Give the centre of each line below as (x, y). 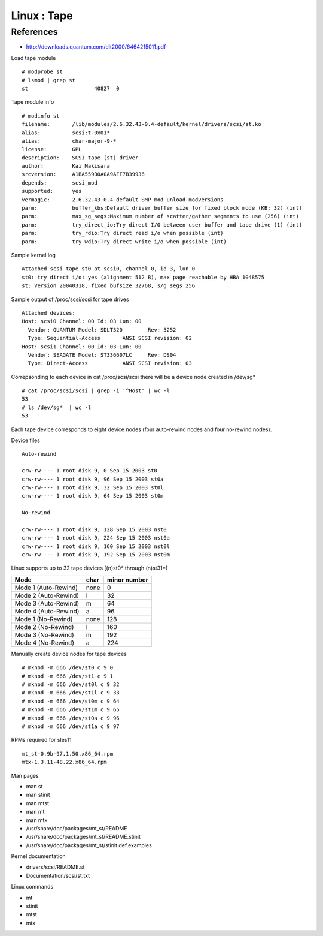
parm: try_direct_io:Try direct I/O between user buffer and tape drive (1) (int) (162, 225)
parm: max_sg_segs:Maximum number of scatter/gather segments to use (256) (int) (160, 216)
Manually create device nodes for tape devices (69, 654)
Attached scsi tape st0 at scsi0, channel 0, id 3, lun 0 (109, 269)
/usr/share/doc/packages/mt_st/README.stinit (83, 837)
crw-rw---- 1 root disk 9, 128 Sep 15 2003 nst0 (94, 529)
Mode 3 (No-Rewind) (44, 634)
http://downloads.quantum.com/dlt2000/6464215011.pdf (96, 47)
